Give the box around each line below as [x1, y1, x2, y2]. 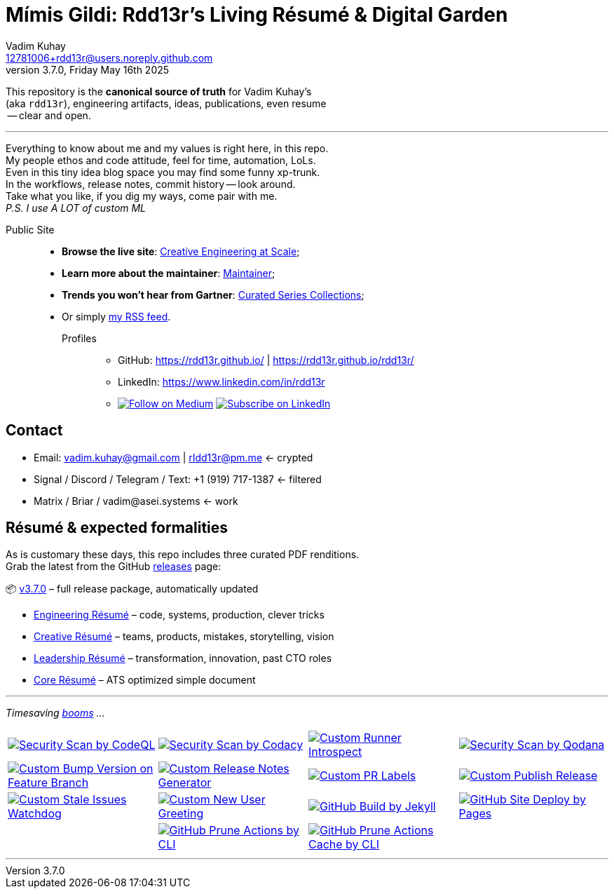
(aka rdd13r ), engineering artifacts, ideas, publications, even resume [6, 97, 327, 109]
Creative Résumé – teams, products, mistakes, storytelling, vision [34, 630, 334, 643]
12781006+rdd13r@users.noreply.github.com [6, 51, 213, 64]
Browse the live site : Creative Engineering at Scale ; [62, 245, 300, 257]
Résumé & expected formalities [6, 519, 228, 537]
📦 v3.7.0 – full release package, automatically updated [6, 583, 259, 595]
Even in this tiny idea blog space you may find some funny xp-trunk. [6, 165, 320, 178]
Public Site [6, 223, 55, 236]
